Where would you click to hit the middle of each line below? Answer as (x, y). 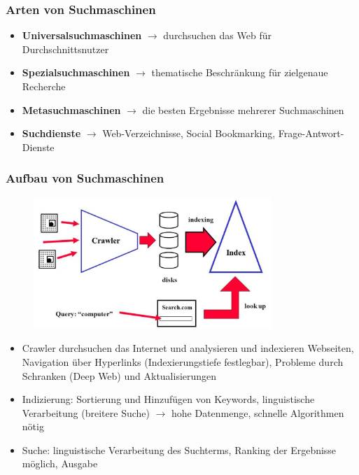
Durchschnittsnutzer (65, 49)
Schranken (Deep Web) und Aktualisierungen (119, 375)
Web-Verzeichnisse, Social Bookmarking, (189, 133)
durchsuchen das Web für (217, 35)
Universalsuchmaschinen (82, 35)
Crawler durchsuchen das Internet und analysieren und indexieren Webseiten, (188, 348)
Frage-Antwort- (311, 133)
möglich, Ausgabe (60, 463)
